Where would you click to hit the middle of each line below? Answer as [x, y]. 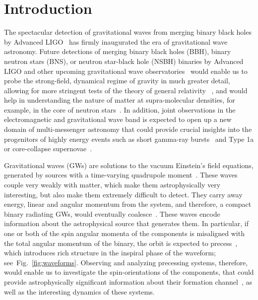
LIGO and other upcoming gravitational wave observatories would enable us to [126, 71]
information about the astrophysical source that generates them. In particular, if [126, 223]
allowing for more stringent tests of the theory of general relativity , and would [126, 90]
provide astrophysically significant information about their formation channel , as [128, 281]
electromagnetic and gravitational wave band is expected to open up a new [118, 119]
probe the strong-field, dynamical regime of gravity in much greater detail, [117, 81]
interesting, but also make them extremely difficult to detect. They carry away [123, 194]
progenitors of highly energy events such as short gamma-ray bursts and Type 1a [129, 139]
